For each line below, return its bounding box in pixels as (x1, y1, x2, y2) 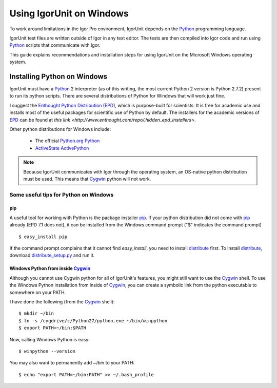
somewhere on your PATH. (9, 289, 66, 295)
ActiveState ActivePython (35, 145, 89, 151)
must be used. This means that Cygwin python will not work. (23, 176, 151, 182)
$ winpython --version (18, 348, 76, 354)
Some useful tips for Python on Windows (9, 191, 114, 198)
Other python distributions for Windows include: (9, 126, 111, 132)
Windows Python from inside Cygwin (9, 265, 91, 271)
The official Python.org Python (35, 138, 100, 144)
